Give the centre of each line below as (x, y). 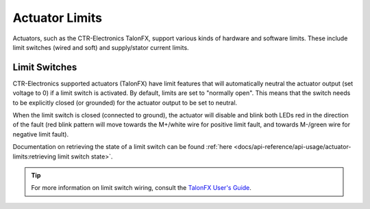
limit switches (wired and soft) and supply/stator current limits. (101, 47)
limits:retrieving (34, 156)
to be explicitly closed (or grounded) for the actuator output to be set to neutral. (125, 102)
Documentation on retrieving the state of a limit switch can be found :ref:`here (122, 147)
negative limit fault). (40, 134)
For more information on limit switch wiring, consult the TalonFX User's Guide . (141, 188)
